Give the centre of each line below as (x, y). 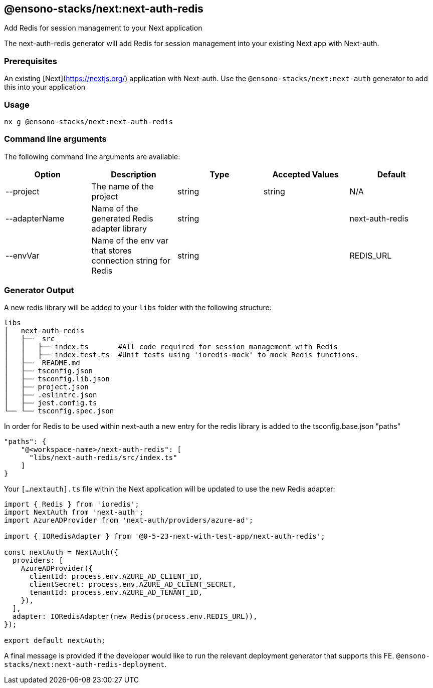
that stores (112, 250)
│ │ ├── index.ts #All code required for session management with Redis (171, 347)
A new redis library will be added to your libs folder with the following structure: (138, 308)
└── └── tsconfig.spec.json (59, 411)
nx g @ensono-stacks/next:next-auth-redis (89, 122)
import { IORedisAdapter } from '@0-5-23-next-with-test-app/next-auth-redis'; (165, 536)
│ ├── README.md (42, 363)
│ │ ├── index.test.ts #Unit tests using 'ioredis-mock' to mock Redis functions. (182, 355)
